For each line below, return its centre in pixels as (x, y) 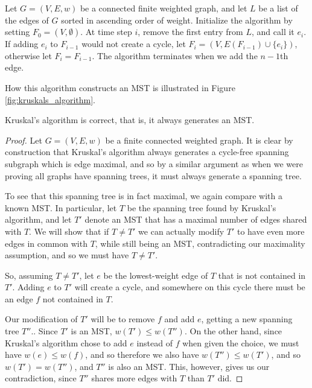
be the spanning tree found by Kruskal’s (202, 207)
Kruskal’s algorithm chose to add (66, 342)
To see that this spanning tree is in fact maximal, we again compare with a (144, 196)
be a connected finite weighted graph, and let (164, 8)
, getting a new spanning (247, 319)
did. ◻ (230, 378)
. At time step (106, 32)
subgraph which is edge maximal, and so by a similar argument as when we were (154, 163)
